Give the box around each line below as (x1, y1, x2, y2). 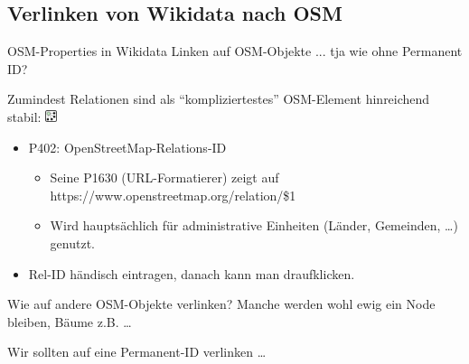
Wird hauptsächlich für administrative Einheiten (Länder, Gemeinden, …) (50, 216, 458, 235)
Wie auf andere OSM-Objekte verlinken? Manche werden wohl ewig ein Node (7, 294, 436, 313)
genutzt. (50, 233, 95, 252)
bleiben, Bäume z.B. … (7, 312, 132, 331)
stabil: (7, 107, 42, 126)
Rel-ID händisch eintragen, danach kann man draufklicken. (28, 264, 355, 283)
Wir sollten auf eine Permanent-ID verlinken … (7, 342, 267, 361)
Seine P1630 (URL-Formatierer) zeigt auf (50, 168, 279, 187)
